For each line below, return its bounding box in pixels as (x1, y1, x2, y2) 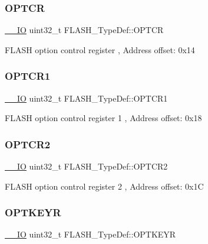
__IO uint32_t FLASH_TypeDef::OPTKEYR (5, 228, 176, 240)
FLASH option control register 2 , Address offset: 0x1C (5, 180, 204, 192)
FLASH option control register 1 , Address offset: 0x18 (5, 112, 202, 124)
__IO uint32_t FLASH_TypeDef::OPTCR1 (5, 92, 168, 104)
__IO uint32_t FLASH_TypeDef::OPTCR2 (5, 160, 168, 173)
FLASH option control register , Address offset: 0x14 (5, 43, 195, 56)
